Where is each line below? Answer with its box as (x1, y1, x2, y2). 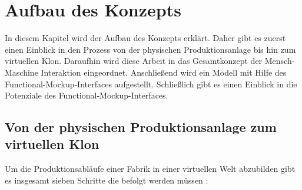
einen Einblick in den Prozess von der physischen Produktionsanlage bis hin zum (5, 43, 296, 55)
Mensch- (264, 55, 295, 67)
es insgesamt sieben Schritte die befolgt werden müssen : (5, 174, 208, 186)
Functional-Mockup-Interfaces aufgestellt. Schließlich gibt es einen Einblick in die (5, 77, 297, 90)
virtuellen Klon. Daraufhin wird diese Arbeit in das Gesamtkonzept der (5, 55, 263, 67)
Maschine (5, 66, 38, 78)
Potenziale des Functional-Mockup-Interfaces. (5, 89, 168, 101)
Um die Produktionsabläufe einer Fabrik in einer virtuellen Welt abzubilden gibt (5, 162, 296, 175)
